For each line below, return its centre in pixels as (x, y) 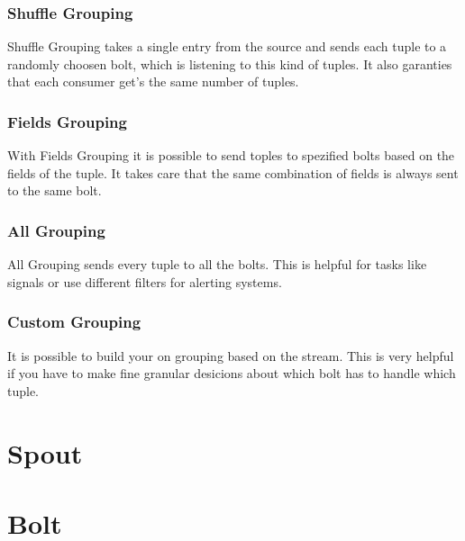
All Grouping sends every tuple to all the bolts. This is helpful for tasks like (217, 264)
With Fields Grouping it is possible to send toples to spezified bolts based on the (231, 155)
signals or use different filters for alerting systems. (145, 281)
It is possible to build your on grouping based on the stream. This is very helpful (231, 355)
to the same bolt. (55, 190)
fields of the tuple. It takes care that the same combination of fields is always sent (233, 172)
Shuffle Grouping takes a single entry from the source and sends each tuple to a (227, 46)
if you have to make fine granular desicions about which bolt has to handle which (232, 373)
